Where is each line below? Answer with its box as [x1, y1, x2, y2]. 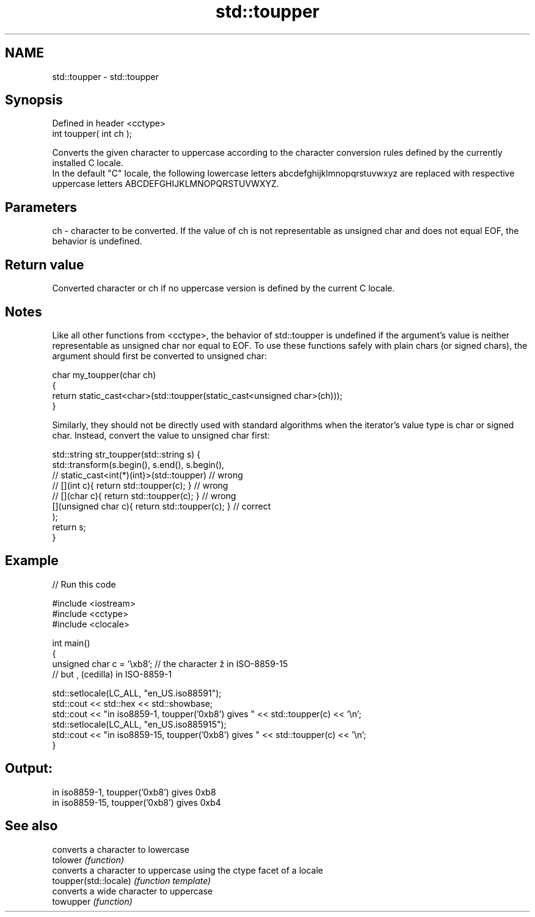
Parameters [5, 199, 77, 215]
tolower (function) [52, 854, 125, 865]
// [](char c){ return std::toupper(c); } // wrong [52, 490, 236, 501]
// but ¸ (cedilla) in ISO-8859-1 [52, 668, 172, 679]
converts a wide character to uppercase [52, 885, 213, 896]
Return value [5, 257, 84, 272]
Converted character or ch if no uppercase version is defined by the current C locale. [52, 283, 395, 294]
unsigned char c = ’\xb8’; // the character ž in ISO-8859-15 [52, 658, 288, 669]
